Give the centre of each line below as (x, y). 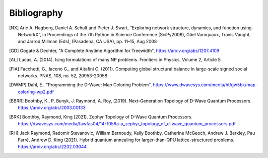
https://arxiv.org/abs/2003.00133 (52, 108)
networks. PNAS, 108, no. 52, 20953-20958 (63, 76)
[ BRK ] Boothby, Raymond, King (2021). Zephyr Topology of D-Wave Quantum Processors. (101, 117)
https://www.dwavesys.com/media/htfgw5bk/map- (205, 85)
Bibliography (36, 13)
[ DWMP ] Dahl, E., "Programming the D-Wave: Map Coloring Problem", (81, 85)
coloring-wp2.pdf (36, 92)
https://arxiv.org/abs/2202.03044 (52, 147)
